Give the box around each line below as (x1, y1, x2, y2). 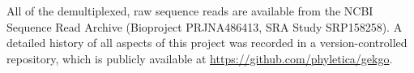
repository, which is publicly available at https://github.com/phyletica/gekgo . (6, 49, 393, 67)
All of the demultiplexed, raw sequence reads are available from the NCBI (6, 2, 373, 19)
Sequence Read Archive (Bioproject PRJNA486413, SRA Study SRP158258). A (6, 18, 403, 35)
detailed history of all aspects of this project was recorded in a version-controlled (6, 34, 408, 51)
